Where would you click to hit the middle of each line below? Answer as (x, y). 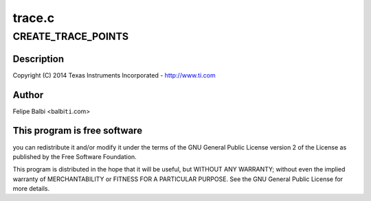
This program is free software (78, 131)
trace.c (34, 18)
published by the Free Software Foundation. (75, 156)
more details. (31, 189)
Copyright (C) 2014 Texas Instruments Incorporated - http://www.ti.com (114, 75)
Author (28, 95)
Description (38, 59)
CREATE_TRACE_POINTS (71, 36)
